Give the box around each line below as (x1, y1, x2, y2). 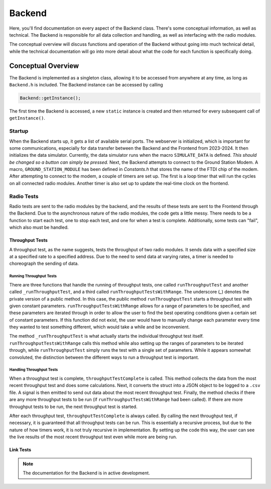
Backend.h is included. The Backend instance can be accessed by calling (9, 82, 163, 88)
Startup (9, 128, 29, 135)
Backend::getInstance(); (20, 95, 81, 101)
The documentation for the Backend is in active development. (23, 470, 150, 476)
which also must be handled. (9, 224, 69, 231)
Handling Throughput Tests (9, 367, 58, 372)
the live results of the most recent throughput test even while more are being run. (9, 434, 178, 440)
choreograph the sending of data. (9, 260, 79, 266)
